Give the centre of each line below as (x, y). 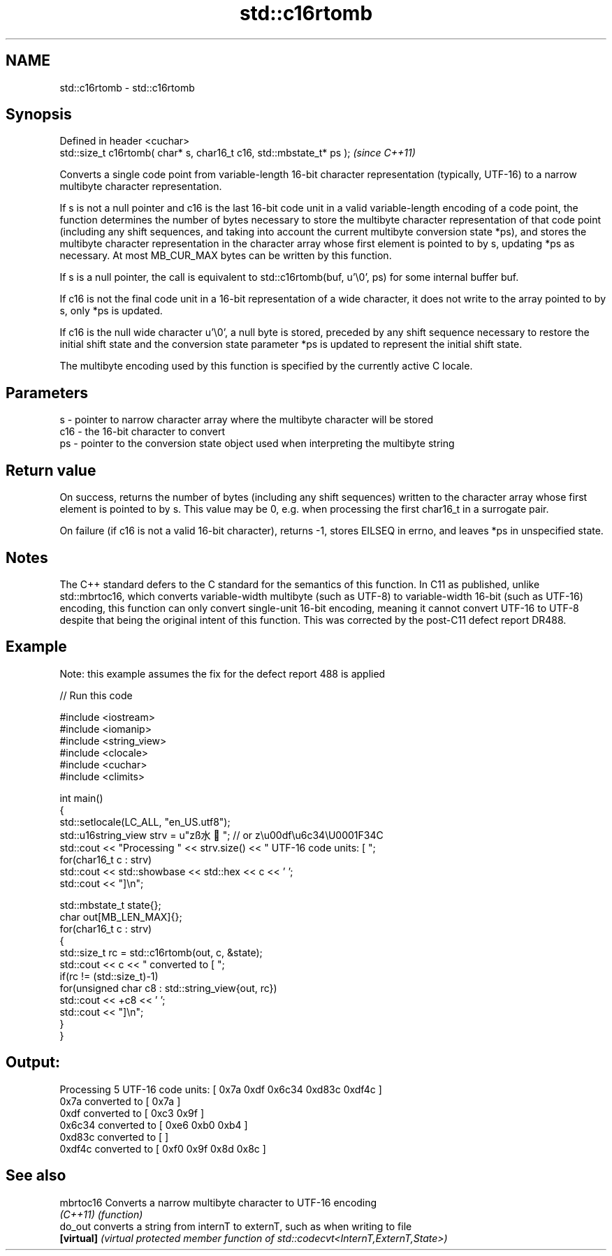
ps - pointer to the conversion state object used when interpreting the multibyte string (257, 444)
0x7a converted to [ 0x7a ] (120, 1101)
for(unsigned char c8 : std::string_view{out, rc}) (168, 988)
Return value (51, 470)
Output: (33, 1063)
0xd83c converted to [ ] (114, 1137)
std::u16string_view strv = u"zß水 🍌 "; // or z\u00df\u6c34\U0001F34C (221, 835)
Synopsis (39, 115)
